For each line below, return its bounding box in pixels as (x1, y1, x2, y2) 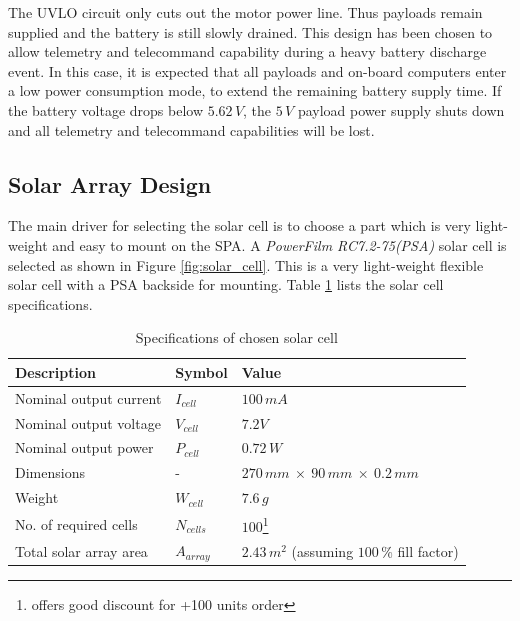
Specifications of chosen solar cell (135, 327, 338, 348)
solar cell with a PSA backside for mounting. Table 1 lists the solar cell (8, 274, 444, 295)
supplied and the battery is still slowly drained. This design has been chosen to (8, 21, 493, 42)
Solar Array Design (8, 168, 212, 199)
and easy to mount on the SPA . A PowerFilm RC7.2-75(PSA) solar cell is (52, 234, 507, 255)
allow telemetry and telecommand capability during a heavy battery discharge (8, 41, 487, 62)
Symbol (175, 361, 228, 382)
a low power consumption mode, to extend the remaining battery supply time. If (8, 80, 502, 101)
